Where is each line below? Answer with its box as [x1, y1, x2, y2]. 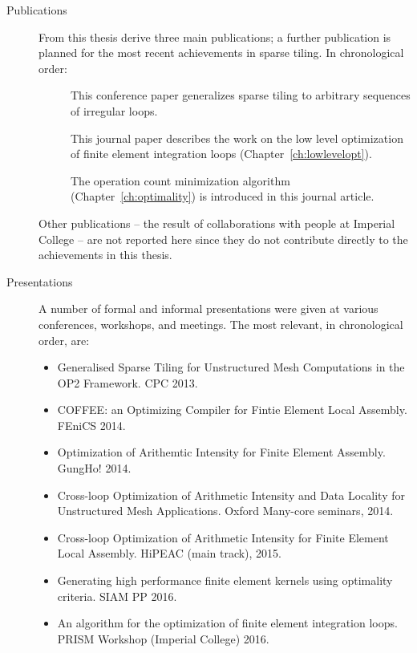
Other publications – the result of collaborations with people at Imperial [38, 214, 395, 231]
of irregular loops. [71, 102, 158, 119]
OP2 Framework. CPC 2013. [57, 374, 198, 391]
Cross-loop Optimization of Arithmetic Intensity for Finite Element [57, 529, 389, 546]
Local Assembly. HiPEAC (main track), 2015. [57, 545, 282, 562]
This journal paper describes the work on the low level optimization [71, 129, 403, 146]
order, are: [38, 331, 90, 348]
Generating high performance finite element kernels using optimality [57, 572, 393, 589]
